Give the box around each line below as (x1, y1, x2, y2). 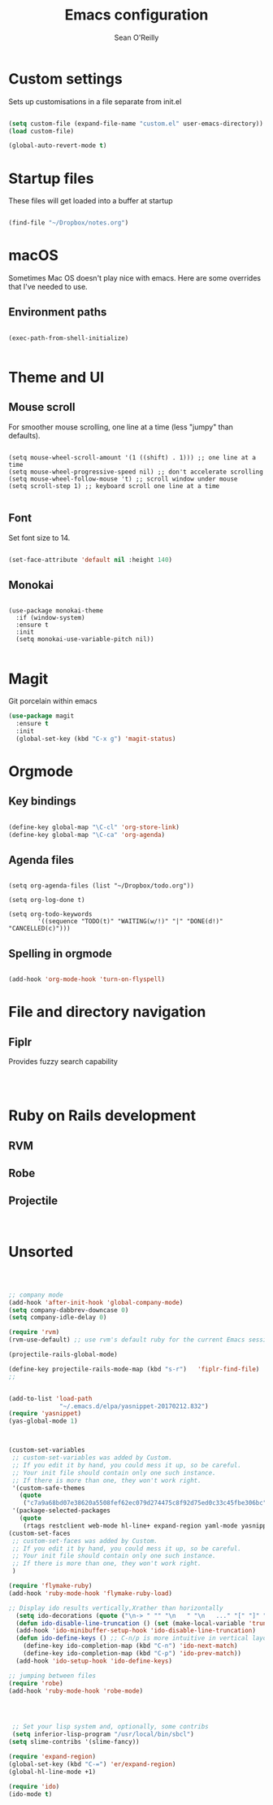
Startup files (8, 169, 94, 188)
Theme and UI (8, 368, 104, 387)
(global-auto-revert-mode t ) (8, 142, 107, 150)
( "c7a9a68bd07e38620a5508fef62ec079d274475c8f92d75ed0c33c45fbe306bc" (23, 1499, 267, 1507)
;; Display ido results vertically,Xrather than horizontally (8, 1604, 223, 1612)
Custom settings (8, 69, 123, 88)
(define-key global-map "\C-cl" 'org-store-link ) (8, 823, 180, 831)
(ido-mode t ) (8, 1790, 53, 1798)
